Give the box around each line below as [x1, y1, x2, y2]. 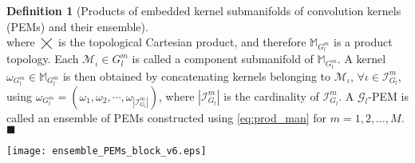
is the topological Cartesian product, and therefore [58, 34, 306, 50]
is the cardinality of [223, 87, 319, 104]
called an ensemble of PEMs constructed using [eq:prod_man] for [6, 109, 327, 125]
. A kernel [337, 50, 386, 67]
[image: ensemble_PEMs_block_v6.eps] [6, 145, 207, 157]
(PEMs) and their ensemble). [6, 18, 148, 34]
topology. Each [6, 50, 79, 67]
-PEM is [368, 87, 409, 104]
